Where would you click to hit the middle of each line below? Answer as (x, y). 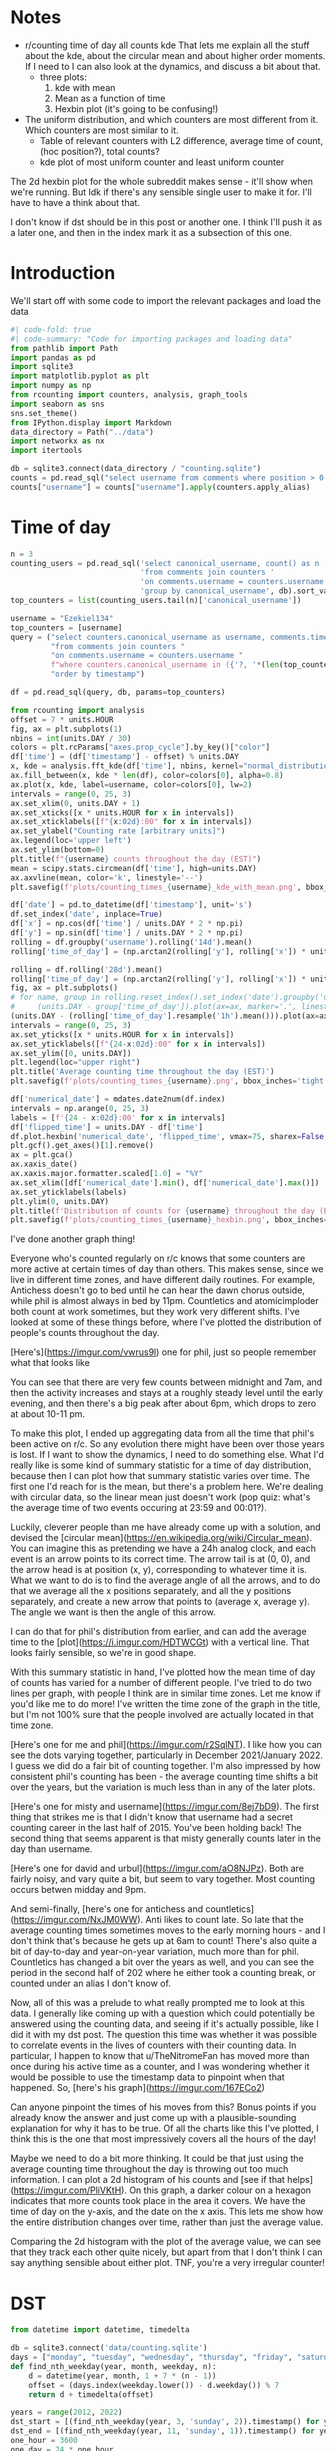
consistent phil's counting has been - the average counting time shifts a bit (164, 1777)
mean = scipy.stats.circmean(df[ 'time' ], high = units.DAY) (133, 868)
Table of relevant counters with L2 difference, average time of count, (181, 140)
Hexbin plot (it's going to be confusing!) (136, 108)
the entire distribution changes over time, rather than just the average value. (167, 2222)
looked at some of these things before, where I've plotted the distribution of (166, 1322)
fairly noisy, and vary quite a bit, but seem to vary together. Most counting (163, 1879)
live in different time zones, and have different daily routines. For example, (163, 1280)
